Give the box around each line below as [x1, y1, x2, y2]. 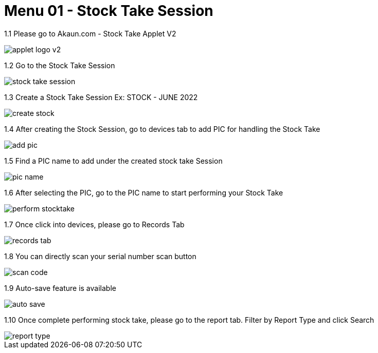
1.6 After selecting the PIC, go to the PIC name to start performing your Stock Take [4, 188, 283, 197]
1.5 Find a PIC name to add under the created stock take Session [4, 156, 223, 165]
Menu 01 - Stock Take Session [4, 2, 213, 19]
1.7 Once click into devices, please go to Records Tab [4, 220, 185, 229]
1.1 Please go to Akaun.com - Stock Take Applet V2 [4, 29, 176, 38]
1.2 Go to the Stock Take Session [4, 61, 115, 70]
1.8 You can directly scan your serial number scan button [4, 251, 196, 261]
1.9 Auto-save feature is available [4, 283, 116, 292]
